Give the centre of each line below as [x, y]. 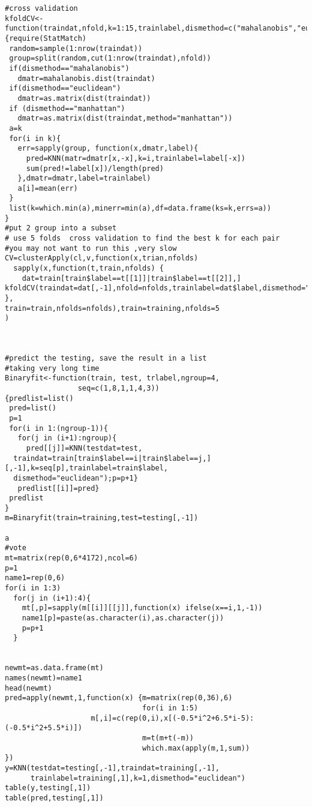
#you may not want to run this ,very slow [91, 248]
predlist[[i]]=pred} [58, 488]
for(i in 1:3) [33, 588]
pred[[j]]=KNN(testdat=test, [84, 448]
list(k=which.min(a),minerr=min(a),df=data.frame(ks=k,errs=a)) [140, 208]
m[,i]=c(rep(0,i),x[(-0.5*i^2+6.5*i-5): [172, 718]
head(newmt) [28, 688]
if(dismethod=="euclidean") [65, 88]
